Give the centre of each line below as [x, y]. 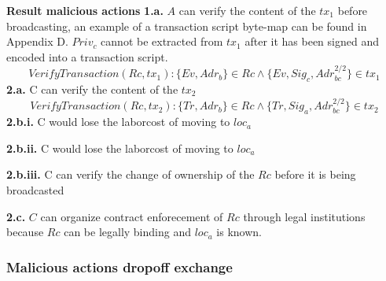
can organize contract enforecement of [132, 216]
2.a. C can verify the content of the [92, 89]
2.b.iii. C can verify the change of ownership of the [131, 174]
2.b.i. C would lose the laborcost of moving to [118, 122]
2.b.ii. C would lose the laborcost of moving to [120, 148]
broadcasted [35, 189]
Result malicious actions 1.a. [85, 10]
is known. [239, 232]
